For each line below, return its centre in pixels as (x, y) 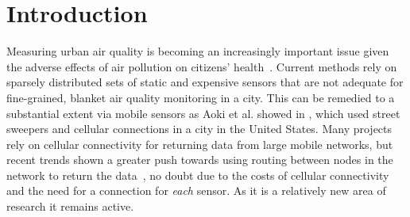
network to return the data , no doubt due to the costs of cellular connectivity (198, 175)
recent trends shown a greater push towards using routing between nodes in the (200, 160)
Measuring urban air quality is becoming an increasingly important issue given (198, 51)
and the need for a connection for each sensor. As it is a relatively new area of (196, 190)
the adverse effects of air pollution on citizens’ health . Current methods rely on (202, 66)
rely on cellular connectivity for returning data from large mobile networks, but (200, 144)
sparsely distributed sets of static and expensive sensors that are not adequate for (205, 82)
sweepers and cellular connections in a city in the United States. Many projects (199, 129)
